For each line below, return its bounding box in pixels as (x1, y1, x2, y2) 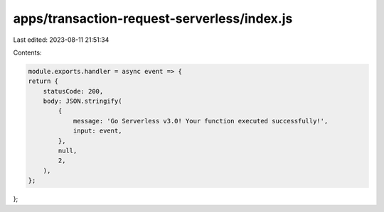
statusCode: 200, (43, 87, 104, 95)
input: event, (73, 127, 122, 135)
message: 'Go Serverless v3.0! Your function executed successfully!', (73, 117, 329, 125)
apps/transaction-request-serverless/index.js (13, 11, 293, 26)
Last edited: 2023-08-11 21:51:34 (13, 35, 110, 44)
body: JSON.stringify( (43, 97, 122, 106)
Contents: (13, 48, 42, 57)
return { (28, 77, 59, 85)
